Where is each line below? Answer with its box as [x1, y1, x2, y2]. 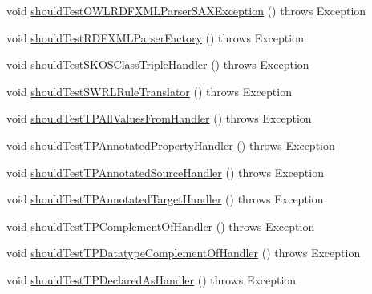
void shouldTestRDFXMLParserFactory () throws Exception [6, 29, 304, 46]
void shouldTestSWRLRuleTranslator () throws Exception [6, 83, 292, 99]
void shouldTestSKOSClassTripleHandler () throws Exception [6, 56, 309, 73]
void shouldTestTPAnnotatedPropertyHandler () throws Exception [6, 136, 335, 153]
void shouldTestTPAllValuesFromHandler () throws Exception [6, 110, 312, 127]
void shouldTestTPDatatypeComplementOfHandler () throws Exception [6, 244, 361, 261]
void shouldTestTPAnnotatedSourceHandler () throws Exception [6, 163, 324, 180]
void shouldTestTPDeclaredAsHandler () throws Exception [6, 271, 297, 288]
